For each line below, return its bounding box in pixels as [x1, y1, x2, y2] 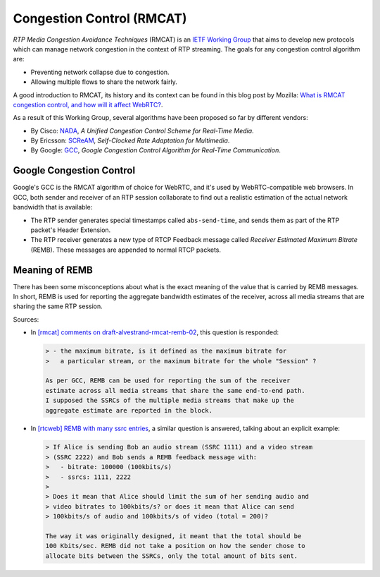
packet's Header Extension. [30, 226, 111, 234]
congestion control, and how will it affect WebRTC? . [13, 100, 163, 109]
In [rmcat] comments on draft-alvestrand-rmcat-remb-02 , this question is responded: [30, 328, 279, 336]
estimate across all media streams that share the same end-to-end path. [45, 387, 305, 394]
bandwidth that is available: [13, 203, 93, 212]
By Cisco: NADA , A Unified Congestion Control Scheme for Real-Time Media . [30, 126, 254, 135]
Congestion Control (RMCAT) [13, 11, 187, 26]
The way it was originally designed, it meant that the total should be [45, 532, 302, 540]
